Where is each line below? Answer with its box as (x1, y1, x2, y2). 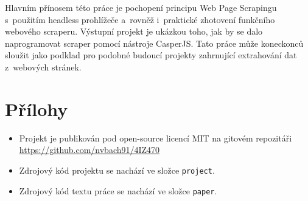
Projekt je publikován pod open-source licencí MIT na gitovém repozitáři (19, 131, 292, 144)
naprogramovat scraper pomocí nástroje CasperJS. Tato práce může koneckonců (5, 36, 304, 49)
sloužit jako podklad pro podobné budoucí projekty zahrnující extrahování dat (5, 49, 297, 61)
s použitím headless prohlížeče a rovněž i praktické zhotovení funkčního (5, 13, 275, 26)
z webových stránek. (5, 60, 82, 73)
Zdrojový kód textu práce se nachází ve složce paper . (19, 184, 217, 197)
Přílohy (5, 96, 68, 121)
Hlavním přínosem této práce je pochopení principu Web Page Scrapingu (5, 1, 277, 13)
